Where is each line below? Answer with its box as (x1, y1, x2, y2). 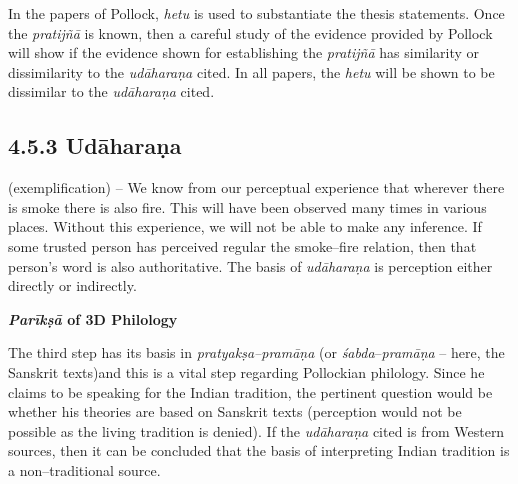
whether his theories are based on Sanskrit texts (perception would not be (8, 401, 462, 422)
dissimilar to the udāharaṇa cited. (8, 81, 215, 102)
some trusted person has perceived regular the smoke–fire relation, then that (8, 235, 477, 256)
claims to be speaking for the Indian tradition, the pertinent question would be (8, 381, 493, 402)
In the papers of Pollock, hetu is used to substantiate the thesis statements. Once (8, 3, 505, 23)
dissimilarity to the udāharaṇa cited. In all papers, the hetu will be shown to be (8, 61, 495, 82)
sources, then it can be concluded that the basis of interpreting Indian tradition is (8, 440, 510, 461)
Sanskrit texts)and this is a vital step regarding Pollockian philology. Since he (8, 361, 485, 382)
